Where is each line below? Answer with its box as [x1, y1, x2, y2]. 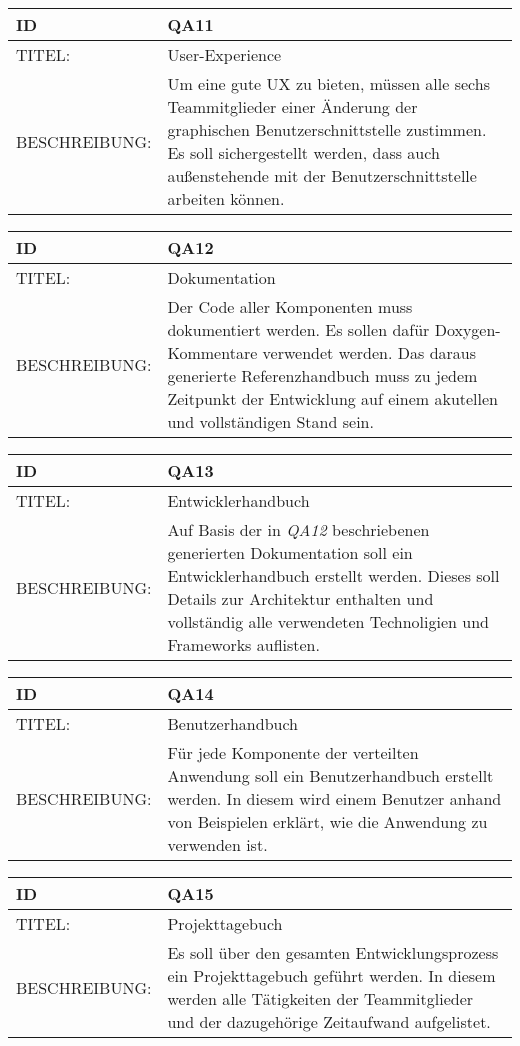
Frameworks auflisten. [167, 633, 320, 656]
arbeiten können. [167, 187, 285, 210]
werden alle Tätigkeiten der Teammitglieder [167, 987, 474, 1010]
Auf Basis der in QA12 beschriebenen [167, 518, 430, 541]
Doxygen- [434, 318, 501, 341]
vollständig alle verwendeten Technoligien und [167, 610, 489, 633]
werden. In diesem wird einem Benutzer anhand [167, 787, 502, 810]
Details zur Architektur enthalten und [167, 587, 434, 610]
